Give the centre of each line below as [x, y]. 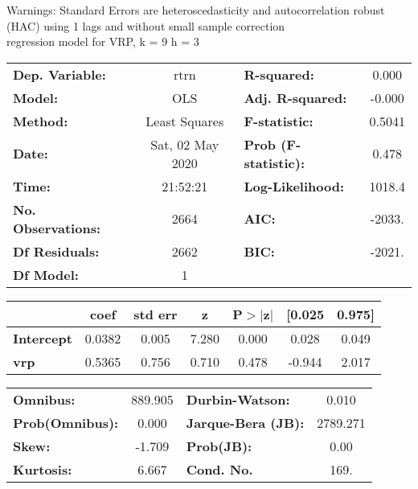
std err [156, 314]
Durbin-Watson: [238, 399]
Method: [41, 121]
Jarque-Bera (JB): [245, 422]
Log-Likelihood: [294, 186]
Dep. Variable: [59, 74]
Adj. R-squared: [295, 97]
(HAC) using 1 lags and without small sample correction [146, 25]
